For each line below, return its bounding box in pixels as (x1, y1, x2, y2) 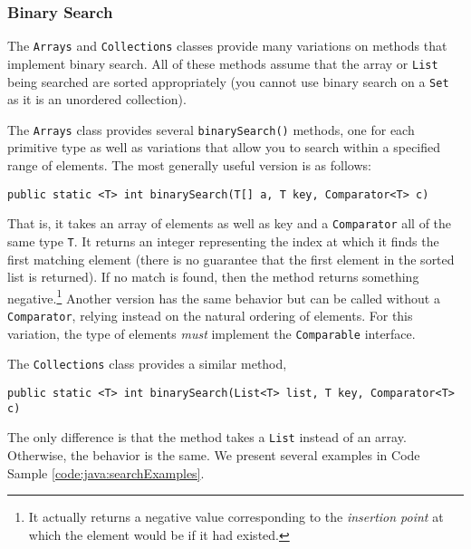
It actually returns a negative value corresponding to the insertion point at (28, 507, 444, 526)
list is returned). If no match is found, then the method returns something (7, 267, 419, 286)
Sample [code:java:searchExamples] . (7, 463, 205, 482)
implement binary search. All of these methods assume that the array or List (7, 53, 438, 72)
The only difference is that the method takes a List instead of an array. (7, 428, 407, 447)
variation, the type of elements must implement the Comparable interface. (7, 323, 416, 342)
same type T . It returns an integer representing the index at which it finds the (7, 231, 439, 250)
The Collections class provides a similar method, (7, 354, 287, 373)
